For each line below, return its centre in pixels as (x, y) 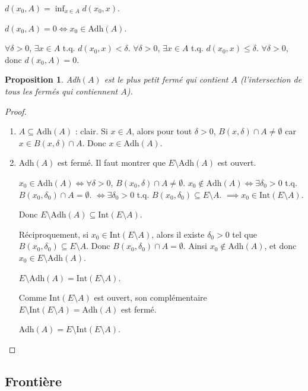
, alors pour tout (162, 131)
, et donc (280, 246)
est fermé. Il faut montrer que (112, 163)
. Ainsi (195, 246)
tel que (245, 234)
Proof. (16, 111)
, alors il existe (178, 234)
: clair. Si (91, 131)
